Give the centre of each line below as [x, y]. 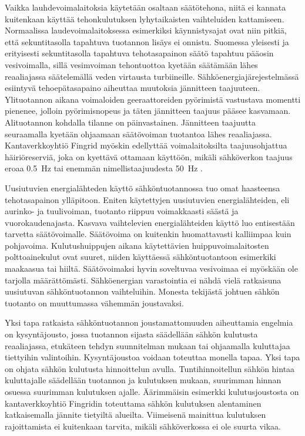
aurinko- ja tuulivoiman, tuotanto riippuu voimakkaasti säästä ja [122, 211]
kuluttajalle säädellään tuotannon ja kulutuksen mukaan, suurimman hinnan [143, 380]
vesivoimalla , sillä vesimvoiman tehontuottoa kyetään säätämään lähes [131, 64]
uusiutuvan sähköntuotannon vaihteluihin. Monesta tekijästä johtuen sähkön [142, 291]
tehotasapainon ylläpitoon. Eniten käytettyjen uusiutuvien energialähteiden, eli [147, 199]
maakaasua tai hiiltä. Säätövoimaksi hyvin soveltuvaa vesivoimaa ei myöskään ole [151, 268]
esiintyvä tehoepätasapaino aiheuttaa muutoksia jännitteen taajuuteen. [133, 88]
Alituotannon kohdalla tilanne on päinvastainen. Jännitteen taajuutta [130, 122]
